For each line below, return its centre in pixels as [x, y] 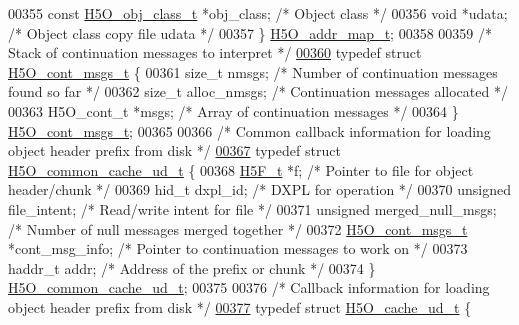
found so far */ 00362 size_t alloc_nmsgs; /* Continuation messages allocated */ [258, 91]
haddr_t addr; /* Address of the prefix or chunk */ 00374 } [192, 267]
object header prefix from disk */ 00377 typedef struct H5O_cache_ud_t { [240, 306]
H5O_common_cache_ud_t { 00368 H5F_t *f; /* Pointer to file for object [241, 169]
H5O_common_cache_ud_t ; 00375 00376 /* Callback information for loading [249, 287]
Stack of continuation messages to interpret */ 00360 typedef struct [215, 52]
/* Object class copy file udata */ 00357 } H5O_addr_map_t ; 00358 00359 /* [250, 32]
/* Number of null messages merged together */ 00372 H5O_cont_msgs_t [238, 228]
